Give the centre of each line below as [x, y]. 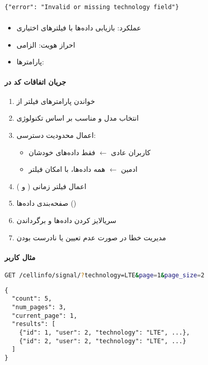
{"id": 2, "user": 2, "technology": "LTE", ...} [102, 341]
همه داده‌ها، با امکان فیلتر [67, 169]
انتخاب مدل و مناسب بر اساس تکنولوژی [78, 118]
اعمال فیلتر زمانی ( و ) [51, 186]
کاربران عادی [131, 152]
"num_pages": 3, [39, 307]
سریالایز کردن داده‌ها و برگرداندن [66, 220]
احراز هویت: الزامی [46, 44]
